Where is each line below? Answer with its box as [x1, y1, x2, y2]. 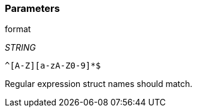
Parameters [5, 2, 60, 14]
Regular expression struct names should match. [5, 79, 193, 89]
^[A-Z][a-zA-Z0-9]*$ [5, 61, 101, 71]
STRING [5, 42, 36, 53]
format [5, 24, 31, 35]
